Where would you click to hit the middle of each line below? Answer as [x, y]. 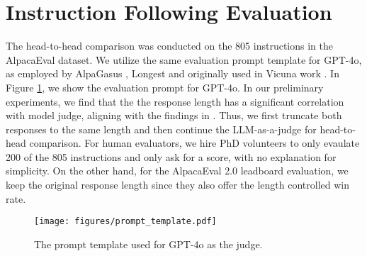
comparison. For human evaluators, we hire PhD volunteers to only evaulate [194, 143]
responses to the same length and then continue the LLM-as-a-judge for [161, 129]
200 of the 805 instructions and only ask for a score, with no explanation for [171, 156]
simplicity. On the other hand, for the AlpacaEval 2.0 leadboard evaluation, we [177, 171]
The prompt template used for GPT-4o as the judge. [148, 244]
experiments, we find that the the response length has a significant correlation [175, 101]
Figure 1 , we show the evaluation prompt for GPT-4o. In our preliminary [165, 87]
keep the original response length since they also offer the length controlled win [178, 185]
